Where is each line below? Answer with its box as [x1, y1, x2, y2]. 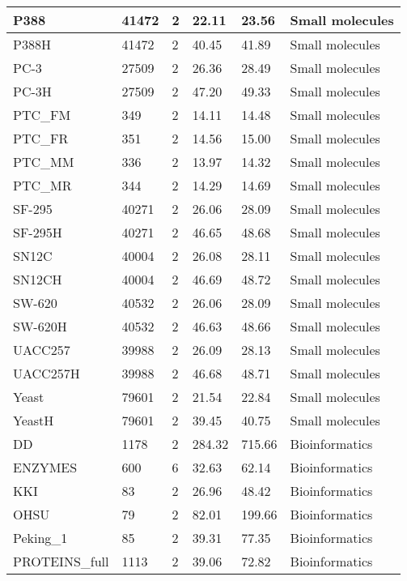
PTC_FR [13, 129, 69, 147]
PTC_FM [13, 105, 71, 124]
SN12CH [13, 270, 62, 288]
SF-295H [13, 223, 62, 241]
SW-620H [13, 317, 67, 335]
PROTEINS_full [13, 552, 109, 570]
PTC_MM [13, 152, 74, 171]
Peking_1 [13, 528, 68, 547]
